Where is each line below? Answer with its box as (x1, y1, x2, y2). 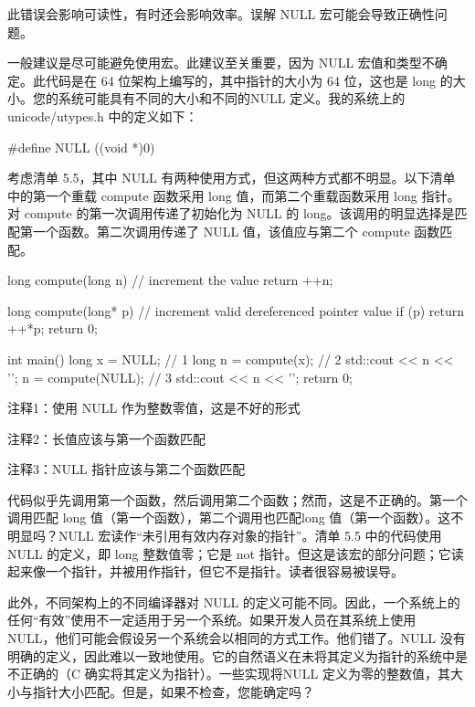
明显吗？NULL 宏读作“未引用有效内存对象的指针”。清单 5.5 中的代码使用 (7, 526, 442, 545)
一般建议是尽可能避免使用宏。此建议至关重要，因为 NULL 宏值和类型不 (7, 53, 435, 72)
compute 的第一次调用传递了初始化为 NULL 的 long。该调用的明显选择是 (24, 204, 455, 223)
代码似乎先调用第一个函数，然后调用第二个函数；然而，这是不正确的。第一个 (7, 490, 468, 509)
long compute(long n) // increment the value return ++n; (7, 270, 333, 290)
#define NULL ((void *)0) (7, 137, 155, 156)
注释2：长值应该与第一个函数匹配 (7, 428, 206, 448)
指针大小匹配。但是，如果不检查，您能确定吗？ (32, 681, 314, 701)
